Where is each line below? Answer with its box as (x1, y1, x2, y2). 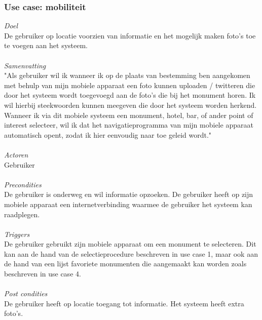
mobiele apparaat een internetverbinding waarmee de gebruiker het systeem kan (4, 198, 252, 209)
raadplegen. (4, 209, 40, 219)
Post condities (4, 288, 48, 299)
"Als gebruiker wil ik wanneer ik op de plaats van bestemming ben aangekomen (4, 70, 250, 81)
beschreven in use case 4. (4, 268, 81, 279)
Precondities (4, 179, 42, 189)
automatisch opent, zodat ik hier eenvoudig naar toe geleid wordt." (4, 129, 212, 140)
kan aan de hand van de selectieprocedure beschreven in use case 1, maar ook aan (4, 248, 258, 259)
